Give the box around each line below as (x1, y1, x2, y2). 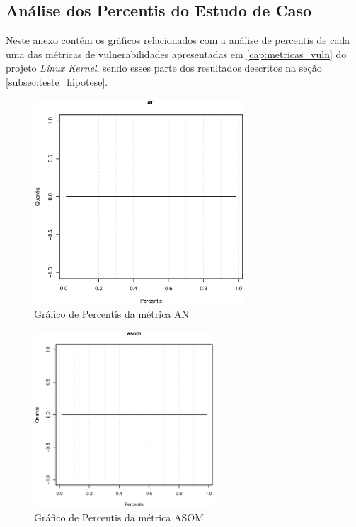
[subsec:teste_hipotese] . (6, 74, 108, 89)
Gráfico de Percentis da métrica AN (34, 306, 190, 321)
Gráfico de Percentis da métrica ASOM (34, 509, 205, 524)
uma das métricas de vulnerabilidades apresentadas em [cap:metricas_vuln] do (6, 46, 347, 61)
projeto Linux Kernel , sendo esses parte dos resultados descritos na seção (6, 60, 322, 75)
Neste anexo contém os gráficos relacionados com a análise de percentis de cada (6, 33, 350, 48)
